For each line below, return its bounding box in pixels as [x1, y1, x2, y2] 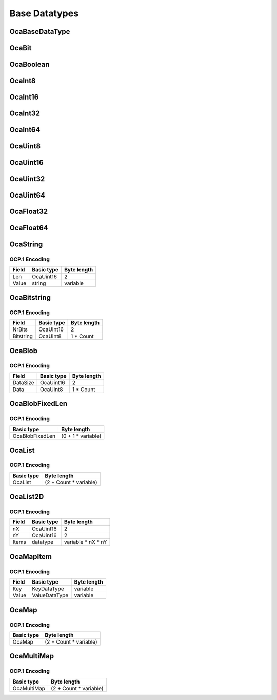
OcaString [9, 240, 43, 249]
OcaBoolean [9, 60, 50, 69]
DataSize [12, 379, 34, 386]
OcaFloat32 [9, 207, 48, 216]
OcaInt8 [9, 76, 36, 85]
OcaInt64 [9, 126, 41, 134]
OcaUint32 [9, 174, 45, 183]
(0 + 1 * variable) [61, 432, 102, 439]
